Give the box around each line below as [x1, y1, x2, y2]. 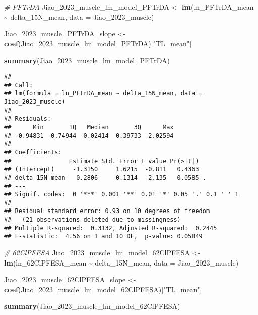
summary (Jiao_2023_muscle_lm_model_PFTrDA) [4, 55, 170, 66]
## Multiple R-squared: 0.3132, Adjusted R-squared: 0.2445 [4, 224, 217, 232]
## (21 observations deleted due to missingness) [4, 216, 181, 224]
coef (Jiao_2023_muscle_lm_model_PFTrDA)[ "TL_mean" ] [4, 38, 192, 48]
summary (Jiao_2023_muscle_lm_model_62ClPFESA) [4, 301, 180, 311]
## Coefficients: [4, 148, 62, 156]
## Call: [4, 81, 33, 89]
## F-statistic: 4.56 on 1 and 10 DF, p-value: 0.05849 [4, 233, 203, 240]
